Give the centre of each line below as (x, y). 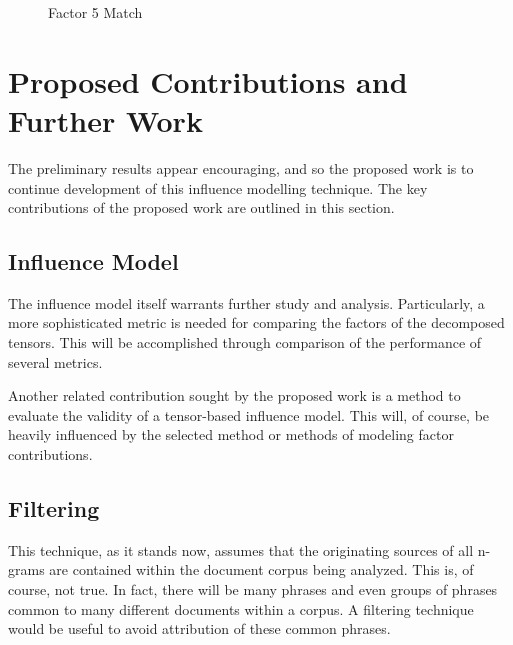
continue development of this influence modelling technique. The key (218, 187)
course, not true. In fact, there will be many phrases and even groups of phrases (253, 589)
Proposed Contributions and (208, 80)
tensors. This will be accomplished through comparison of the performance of (245, 342)
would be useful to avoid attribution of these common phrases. (199, 628)
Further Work (105, 119)
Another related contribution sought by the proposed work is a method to (234, 395)
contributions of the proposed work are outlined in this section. (201, 207)
